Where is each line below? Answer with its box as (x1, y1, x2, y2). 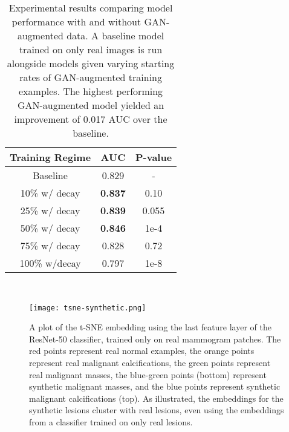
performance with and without (11, 15, 141, 28)
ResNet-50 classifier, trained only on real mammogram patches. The (29, 332, 281, 345)
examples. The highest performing (19, 84, 163, 98)
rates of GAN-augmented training (19, 70, 162, 84)
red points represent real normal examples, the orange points (29, 344, 255, 357)
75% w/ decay (20, 238, 80, 252)
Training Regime (10, 150, 91, 164)
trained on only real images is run (19, 42, 163, 56)
